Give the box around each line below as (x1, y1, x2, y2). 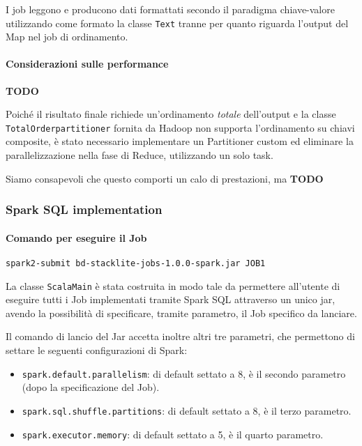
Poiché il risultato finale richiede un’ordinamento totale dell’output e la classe (6, 107, 336, 121)
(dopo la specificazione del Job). (22, 380, 160, 394)
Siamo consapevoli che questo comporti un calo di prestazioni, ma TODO (6, 171, 324, 185)
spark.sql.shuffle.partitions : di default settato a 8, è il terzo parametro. (22, 403, 352, 417)
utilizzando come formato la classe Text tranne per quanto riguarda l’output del (6, 15, 349, 30)
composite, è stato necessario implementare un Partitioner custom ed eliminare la (6, 134, 354, 148)
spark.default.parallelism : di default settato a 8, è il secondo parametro (22, 366, 346, 380)
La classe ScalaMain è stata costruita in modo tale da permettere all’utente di (6, 278, 340, 293)
